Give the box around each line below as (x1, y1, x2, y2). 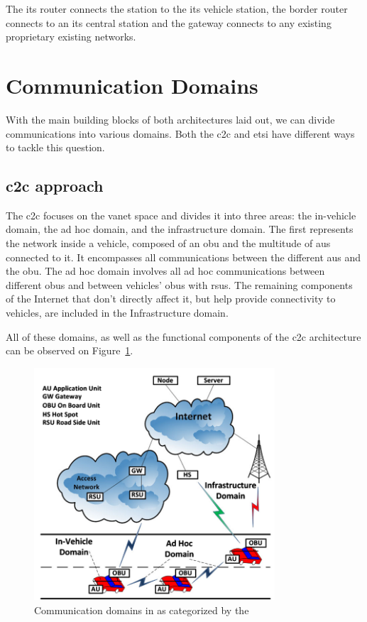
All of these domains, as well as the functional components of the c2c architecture (6, 329, 361, 344)
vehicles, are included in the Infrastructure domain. (6, 305, 229, 320)
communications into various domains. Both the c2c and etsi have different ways (6, 126, 355, 141)
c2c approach (6, 175, 104, 197)
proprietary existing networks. (6, 29, 136, 44)
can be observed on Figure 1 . (6, 343, 133, 358)
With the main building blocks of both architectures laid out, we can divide (6, 111, 335, 126)
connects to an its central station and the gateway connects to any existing (6, 15, 332, 30)
